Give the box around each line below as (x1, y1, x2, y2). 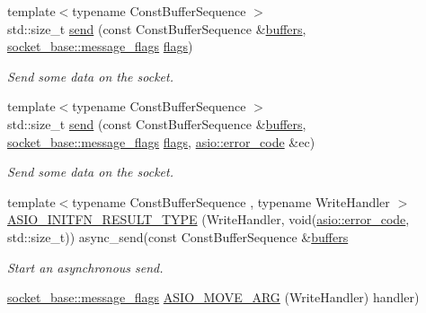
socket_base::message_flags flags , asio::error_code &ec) (7, 132, 315, 151)
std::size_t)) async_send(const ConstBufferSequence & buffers (7, 227, 349, 246)
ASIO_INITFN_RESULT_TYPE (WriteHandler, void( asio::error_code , (7, 210, 410, 229)
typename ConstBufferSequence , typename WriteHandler (72, 192, 390, 211)
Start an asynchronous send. (7, 257, 164, 276)
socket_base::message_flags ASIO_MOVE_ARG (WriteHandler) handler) (7, 288, 420, 307)
